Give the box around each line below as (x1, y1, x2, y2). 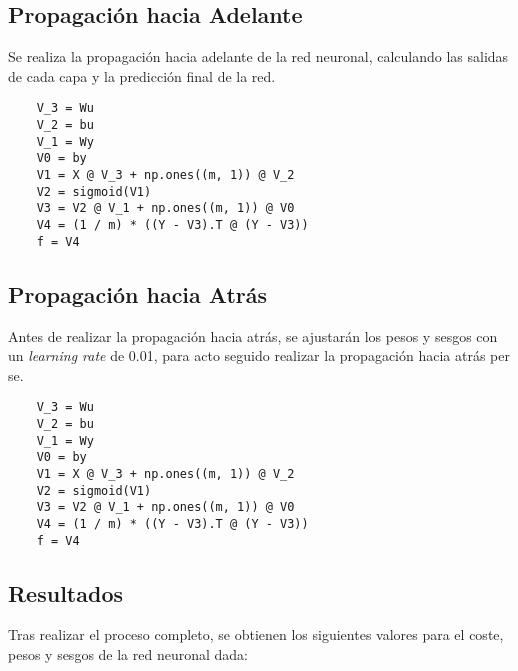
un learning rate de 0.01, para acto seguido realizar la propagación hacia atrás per (8, 345, 510, 366)
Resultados (8, 577, 123, 608)
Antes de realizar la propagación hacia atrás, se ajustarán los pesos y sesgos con (8, 325, 498, 346)
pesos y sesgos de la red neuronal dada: (8, 643, 249, 664)
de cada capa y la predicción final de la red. (8, 65, 276, 86)
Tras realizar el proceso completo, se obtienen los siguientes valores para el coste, (8, 624, 504, 645)
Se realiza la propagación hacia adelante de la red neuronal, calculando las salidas (8, 46, 509, 67)
